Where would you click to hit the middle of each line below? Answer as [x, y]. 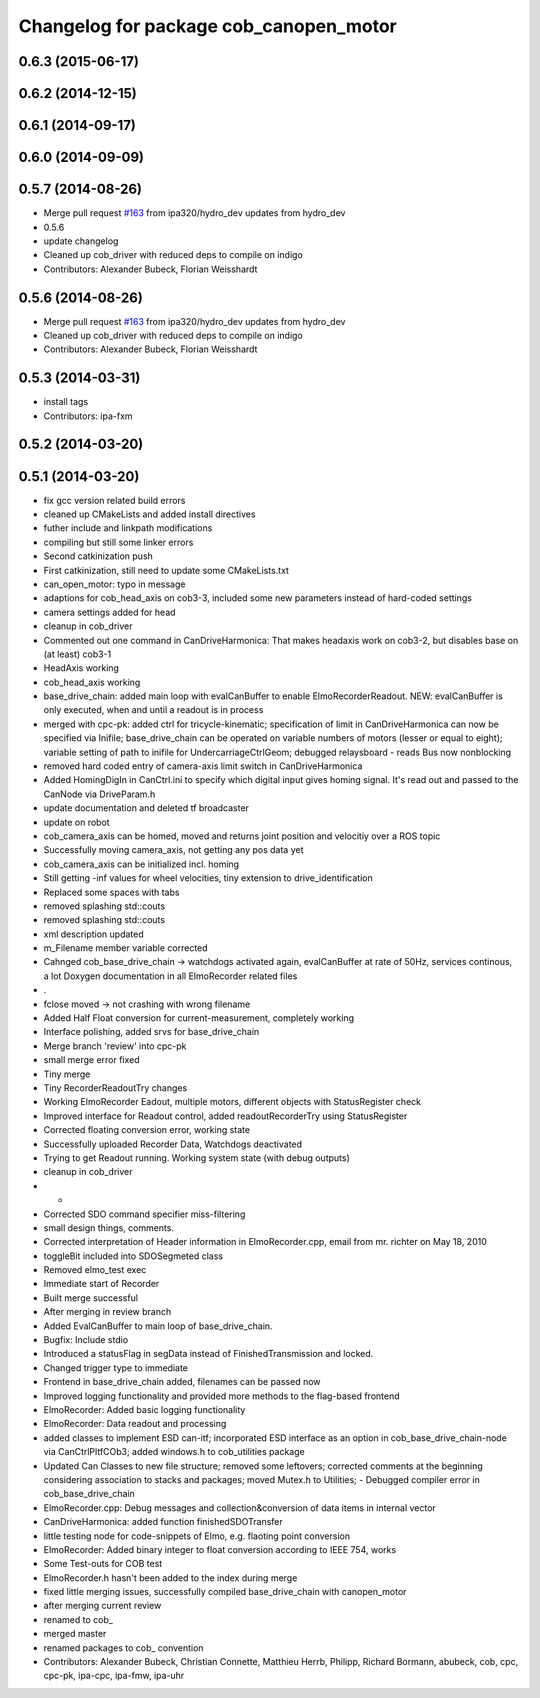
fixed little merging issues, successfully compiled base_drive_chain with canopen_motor [225, 1592]
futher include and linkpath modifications [128, 528]
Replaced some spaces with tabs [111, 892]
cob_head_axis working [92, 682]
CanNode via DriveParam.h [99, 794]
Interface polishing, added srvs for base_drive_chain [151, 1032]
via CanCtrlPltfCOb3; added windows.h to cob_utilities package [174, 1452]
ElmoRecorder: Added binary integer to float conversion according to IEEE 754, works [220, 1549]
